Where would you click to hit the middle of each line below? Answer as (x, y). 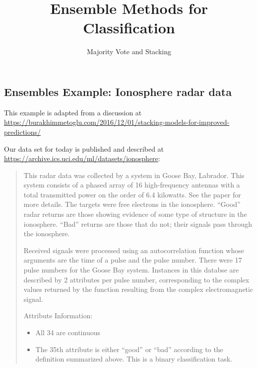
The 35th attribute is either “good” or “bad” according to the (129, 349)
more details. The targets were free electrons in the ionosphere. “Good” (132, 204)
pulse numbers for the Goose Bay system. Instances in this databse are (131, 270)
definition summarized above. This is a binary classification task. (134, 359)
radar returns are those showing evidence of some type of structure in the (135, 214)
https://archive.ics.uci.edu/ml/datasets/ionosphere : (82, 158)
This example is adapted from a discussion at (73, 112)
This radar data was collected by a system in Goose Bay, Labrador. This (134, 175)
